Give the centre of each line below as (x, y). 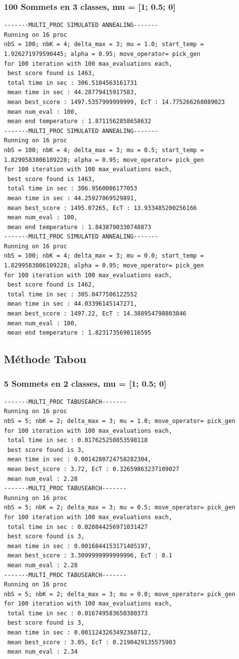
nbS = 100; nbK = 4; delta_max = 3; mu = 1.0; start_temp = (104, 44)
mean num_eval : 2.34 (43, 652)
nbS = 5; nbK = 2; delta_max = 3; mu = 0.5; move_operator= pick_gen (120, 508)
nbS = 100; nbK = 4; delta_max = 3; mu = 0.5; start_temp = (104, 150)
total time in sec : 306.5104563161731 (72, 83)
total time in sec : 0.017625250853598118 (78, 440)
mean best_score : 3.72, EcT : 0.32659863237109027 (93, 469)
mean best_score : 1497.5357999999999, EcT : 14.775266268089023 (116, 102)
